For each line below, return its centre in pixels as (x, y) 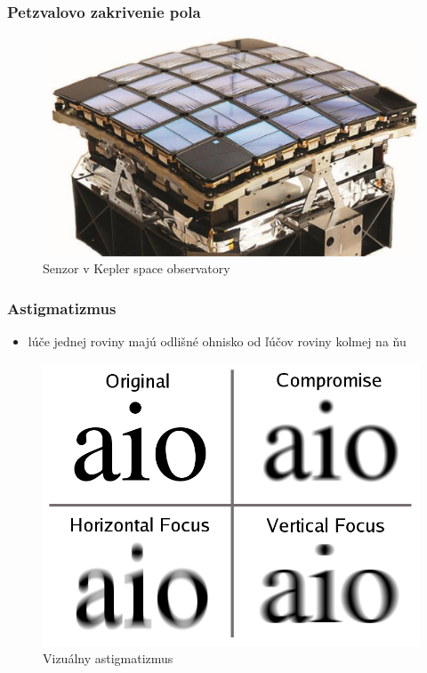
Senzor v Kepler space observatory (137, 268)
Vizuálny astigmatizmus (108, 658)
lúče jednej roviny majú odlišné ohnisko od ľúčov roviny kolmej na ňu (217, 341)
